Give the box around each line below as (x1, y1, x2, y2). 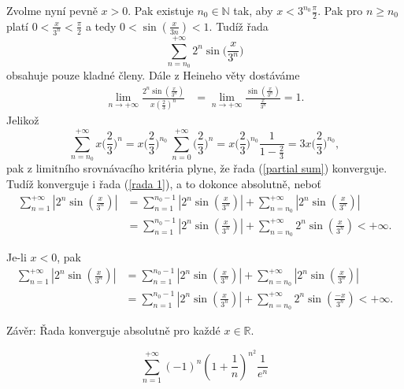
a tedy (85, 17, 117, 34)
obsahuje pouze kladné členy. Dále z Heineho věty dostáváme (6, 67, 300, 83)
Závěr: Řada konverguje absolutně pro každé (6, 322, 221, 339)
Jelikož (6, 112, 39, 128)
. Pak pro (317, 2, 363, 18)
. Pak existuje (128, 2, 194, 18)
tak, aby (233, 2, 273, 18)
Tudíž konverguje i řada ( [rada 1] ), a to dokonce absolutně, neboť (6, 175, 322, 191)
